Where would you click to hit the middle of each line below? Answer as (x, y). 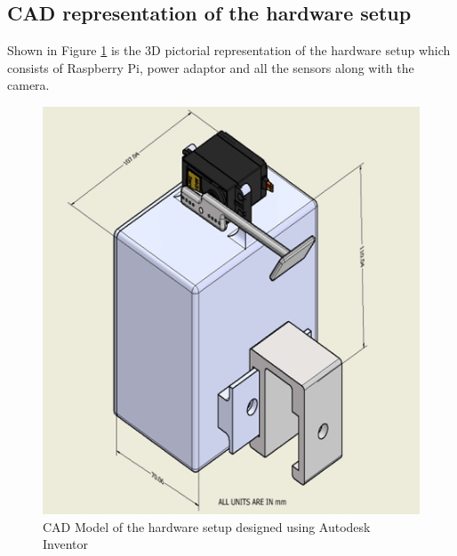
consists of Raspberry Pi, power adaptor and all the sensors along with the (211, 67)
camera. (28, 85)
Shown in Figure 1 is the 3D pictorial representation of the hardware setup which (229, 50)
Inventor (65, 544)
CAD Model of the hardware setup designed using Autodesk (207, 526)
